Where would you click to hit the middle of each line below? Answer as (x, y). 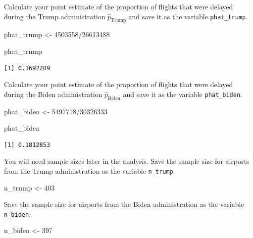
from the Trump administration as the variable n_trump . (90, 170)
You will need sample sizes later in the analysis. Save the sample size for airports (127, 161)
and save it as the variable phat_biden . (182, 94)
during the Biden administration (53, 94)
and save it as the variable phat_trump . (188, 16)
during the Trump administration (55, 16)
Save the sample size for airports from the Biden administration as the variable (124, 204)
